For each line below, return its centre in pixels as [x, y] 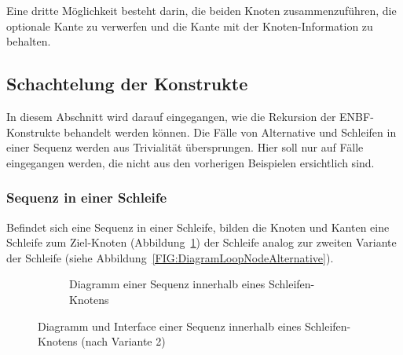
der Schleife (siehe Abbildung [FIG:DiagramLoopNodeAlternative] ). [170, 257]
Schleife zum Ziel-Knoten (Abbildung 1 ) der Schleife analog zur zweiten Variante [201, 242]
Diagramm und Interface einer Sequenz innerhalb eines [170, 326]
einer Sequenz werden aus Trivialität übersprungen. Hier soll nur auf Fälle [185, 147]
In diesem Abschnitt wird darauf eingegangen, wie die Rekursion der [171, 116]
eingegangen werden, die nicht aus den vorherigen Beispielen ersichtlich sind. [191, 162]
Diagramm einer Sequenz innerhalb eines [167, 284]
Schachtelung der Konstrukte [127, 84]
